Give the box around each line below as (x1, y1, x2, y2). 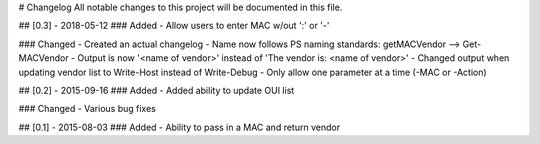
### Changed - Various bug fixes (18, 103, 157, 115)
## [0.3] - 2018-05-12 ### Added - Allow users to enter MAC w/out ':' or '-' (18, 20, 330, 32)
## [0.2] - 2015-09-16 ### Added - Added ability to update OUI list (18, 84, 295, 96)
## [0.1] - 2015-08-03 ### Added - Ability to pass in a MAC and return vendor (18, 121, 340, 133)
